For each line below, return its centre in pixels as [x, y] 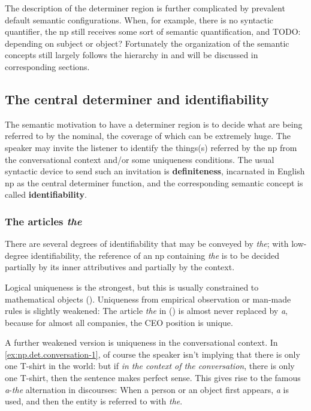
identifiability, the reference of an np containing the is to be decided [155, 255]
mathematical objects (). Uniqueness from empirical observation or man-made [148, 299]
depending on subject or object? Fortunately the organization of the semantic [147, 43]
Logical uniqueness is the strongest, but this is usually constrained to [132, 287]
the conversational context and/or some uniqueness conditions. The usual [140, 159]
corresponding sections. [47, 66]
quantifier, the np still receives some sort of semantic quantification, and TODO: [153, 31]
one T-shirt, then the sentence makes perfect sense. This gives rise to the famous [153, 378]
